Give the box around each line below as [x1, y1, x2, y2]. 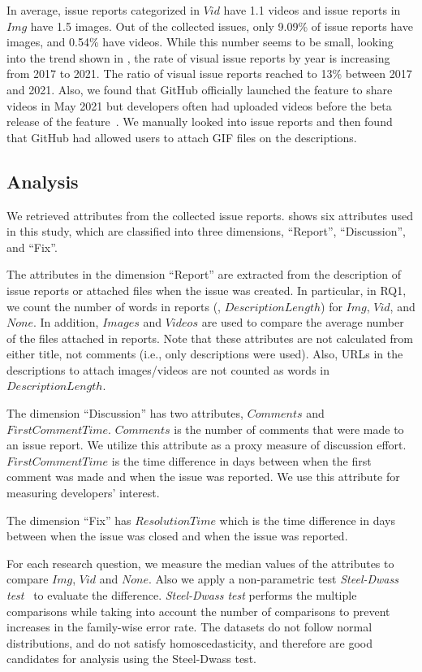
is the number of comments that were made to [174, 420, 404, 437]
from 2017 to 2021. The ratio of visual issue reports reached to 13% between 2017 [6, 65, 412, 82]
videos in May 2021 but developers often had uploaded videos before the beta [6, 97, 392, 114]
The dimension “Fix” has [6, 511, 131, 528]
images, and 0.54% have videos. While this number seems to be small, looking [6, 33, 394, 50]
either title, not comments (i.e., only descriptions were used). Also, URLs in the [6, 345, 403, 362]
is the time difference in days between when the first [111, 452, 372, 469]
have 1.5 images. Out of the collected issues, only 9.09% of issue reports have [30, 17, 413, 34]
